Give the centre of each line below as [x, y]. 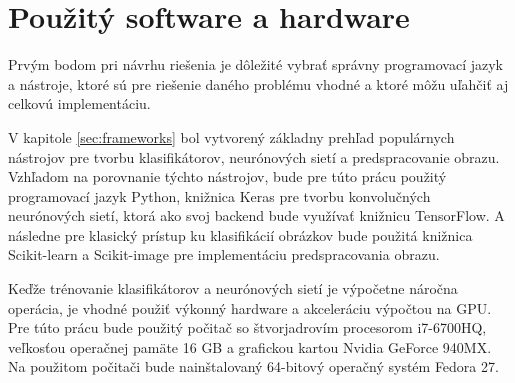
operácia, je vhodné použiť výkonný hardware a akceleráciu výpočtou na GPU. [250, 307]
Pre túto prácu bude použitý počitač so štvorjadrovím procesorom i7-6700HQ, [247, 327]
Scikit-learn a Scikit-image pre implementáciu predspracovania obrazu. [224, 254]
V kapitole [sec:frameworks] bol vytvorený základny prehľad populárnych [231, 136]
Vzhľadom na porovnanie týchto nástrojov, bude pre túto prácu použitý [227, 176]
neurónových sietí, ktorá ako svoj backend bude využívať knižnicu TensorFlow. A [256, 215]
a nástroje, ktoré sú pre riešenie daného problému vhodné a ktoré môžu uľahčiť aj [258, 83]
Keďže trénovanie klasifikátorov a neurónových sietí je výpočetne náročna [233, 288]
